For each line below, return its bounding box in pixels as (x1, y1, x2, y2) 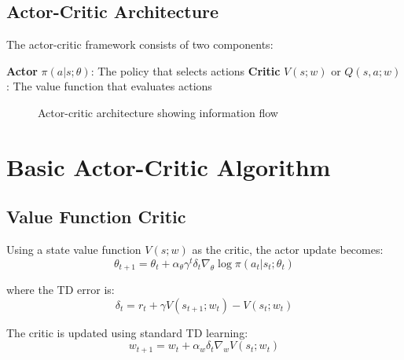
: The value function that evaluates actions (6, 78, 212, 94)
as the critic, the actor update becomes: (192, 241, 384, 258)
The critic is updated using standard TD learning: (6, 324, 248, 340)
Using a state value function (6, 241, 141, 258)
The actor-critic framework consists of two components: (6, 36, 274, 53)
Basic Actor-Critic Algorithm (6, 150, 331, 182)
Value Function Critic (6, 204, 186, 229)
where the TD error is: (6, 281, 115, 298)
